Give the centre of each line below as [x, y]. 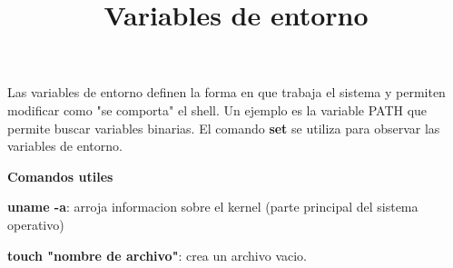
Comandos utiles [60, 176]
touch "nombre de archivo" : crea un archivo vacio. [158, 255]
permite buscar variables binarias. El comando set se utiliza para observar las [224, 128]
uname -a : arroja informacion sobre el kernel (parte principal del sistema [213, 207]
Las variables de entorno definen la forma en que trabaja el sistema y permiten [226, 92]
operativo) [36, 224]
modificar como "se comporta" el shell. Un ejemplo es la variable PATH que [217, 109]
